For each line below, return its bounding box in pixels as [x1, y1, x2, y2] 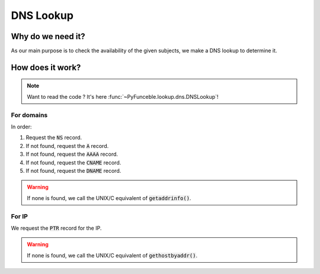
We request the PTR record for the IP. [11, 224, 102, 231]
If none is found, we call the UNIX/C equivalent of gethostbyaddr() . [27, 252, 198, 259]
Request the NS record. [25, 134, 82, 141]
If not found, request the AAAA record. [25, 151, 119, 158]
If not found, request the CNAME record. [25, 159, 121, 166]
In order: [11, 123, 32, 130]
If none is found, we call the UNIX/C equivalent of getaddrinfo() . [27, 194, 191, 201]
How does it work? [11, 62, 81, 72]
